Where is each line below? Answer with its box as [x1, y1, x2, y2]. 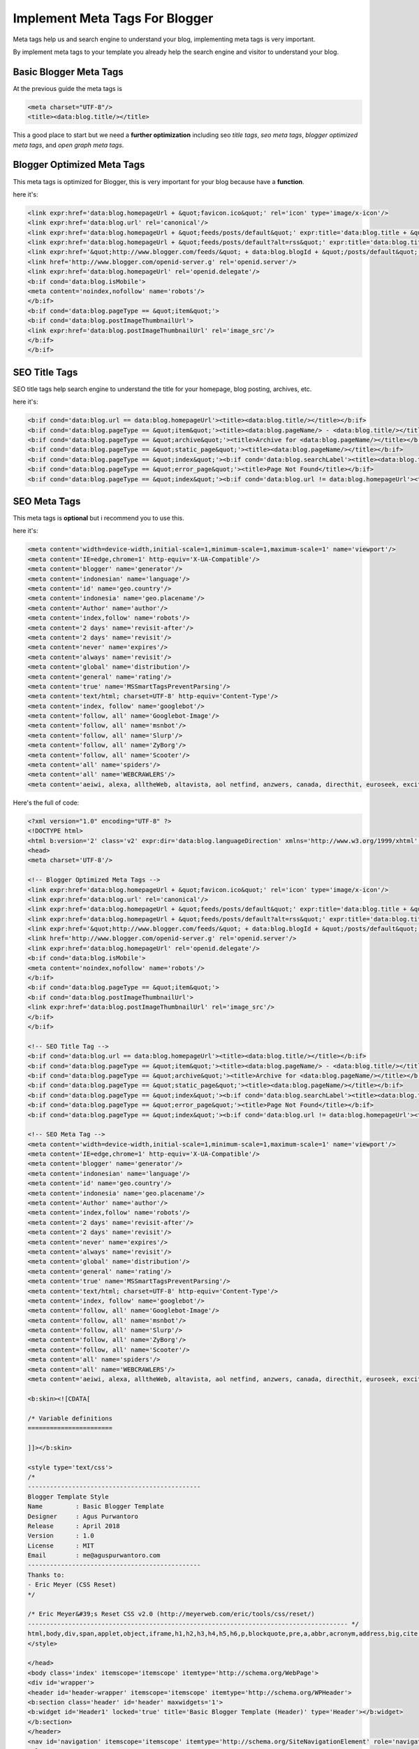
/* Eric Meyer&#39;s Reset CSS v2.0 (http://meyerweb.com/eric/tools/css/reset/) [27, 1610, 316, 1618]
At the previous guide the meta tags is [13, 84, 122, 92]
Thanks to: [27, 1571, 65, 1579]
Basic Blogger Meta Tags [13, 66, 124, 78]
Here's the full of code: [13, 798, 80, 807]
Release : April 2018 [27, 1522, 120, 1530]
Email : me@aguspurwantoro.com [27, 1552, 161, 1559]
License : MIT [27, 1541, 94, 1550]
